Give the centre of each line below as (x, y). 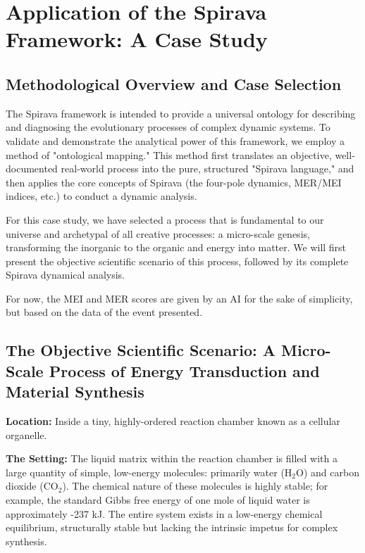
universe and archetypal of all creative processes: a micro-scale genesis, (158, 233)
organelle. (26, 434)
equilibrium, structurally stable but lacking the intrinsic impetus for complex (172, 527)
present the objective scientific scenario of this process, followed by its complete (177, 261)
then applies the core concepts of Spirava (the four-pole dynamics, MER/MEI (174, 182)
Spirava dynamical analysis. (65, 275)
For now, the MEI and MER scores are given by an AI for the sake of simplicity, (179, 298)
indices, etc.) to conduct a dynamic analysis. (101, 196)
